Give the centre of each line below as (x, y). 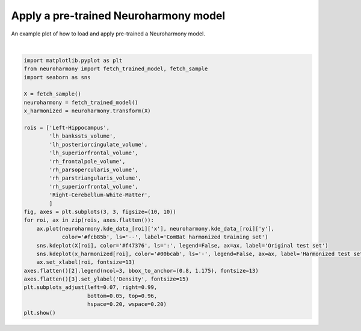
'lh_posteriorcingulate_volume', (98, 144)
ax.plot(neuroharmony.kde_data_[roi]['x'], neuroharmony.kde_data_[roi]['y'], (156, 229)
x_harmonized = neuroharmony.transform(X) (87, 111)
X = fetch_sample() (52, 94)
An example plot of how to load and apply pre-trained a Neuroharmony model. (108, 34)
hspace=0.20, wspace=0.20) (127, 304)
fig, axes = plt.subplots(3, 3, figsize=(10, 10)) (100, 211)
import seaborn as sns (57, 77)
